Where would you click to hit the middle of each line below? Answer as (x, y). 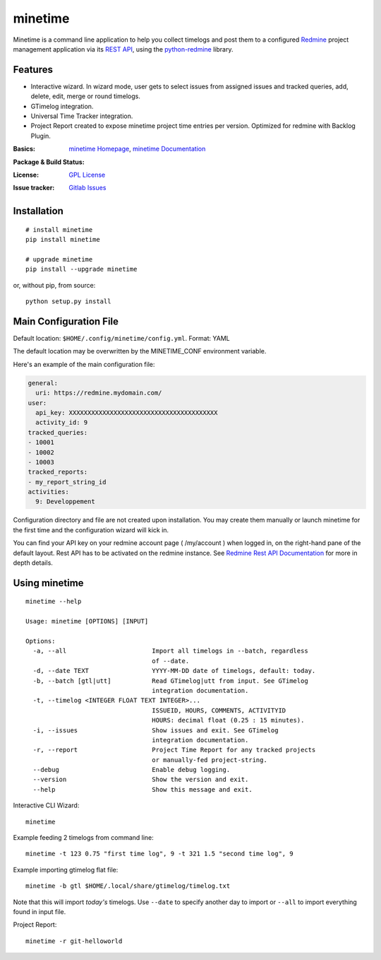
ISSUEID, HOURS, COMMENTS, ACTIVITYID (219, 710)
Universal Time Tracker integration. (82, 116)
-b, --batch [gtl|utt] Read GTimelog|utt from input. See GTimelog (170, 681)
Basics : (24, 149)
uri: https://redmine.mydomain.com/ (99, 393)
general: (43, 383)
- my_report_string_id (67, 482)
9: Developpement (65, 502)
